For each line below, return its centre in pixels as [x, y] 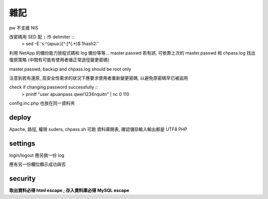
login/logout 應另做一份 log [37, 155]
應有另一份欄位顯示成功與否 [37, 164]
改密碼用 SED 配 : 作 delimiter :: [42, 37]
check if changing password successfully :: [54, 87]
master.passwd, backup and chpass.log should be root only [70, 69]
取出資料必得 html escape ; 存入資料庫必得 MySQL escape [69, 191]
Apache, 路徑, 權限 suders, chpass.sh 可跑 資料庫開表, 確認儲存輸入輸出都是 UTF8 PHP [98, 129]
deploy [20, 117]
